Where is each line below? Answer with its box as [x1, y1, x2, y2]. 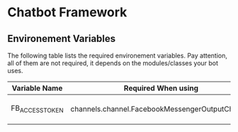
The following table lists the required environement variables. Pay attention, [7, 51, 228, 60]
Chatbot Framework [7, 4, 127, 21]
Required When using [123, 83, 199, 93]
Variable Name [11, 83, 63, 93]
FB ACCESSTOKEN [11, 104, 64, 114]
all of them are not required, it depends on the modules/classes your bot [7, 59, 218, 67]
